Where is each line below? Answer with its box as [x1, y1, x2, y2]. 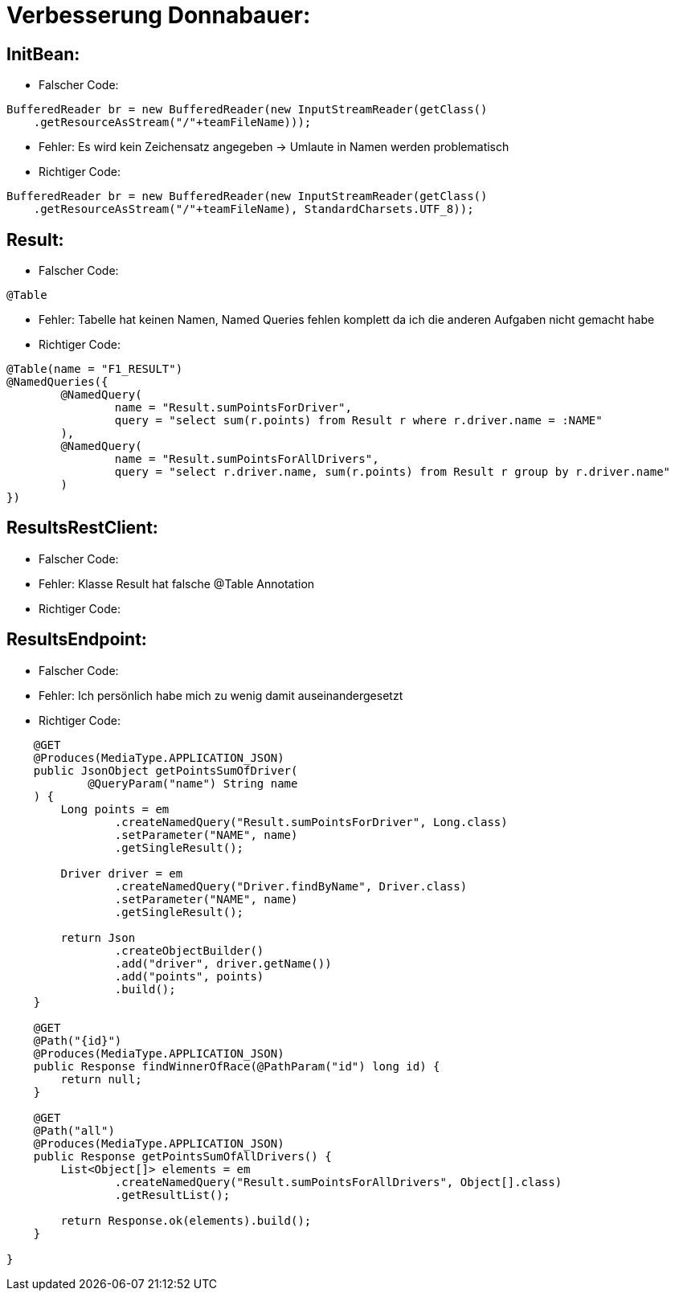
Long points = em [60, 802, 170, 816]
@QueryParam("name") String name [88, 776, 298, 790]
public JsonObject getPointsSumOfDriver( [33, 763, 298, 777]
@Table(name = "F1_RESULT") [6, 362, 183, 376]
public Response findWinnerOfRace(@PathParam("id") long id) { [33, 1059, 440, 1073]
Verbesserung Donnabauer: [6, 2, 311, 29]
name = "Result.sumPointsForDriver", [114, 401, 352, 415]
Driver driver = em [60, 866, 183, 880]
